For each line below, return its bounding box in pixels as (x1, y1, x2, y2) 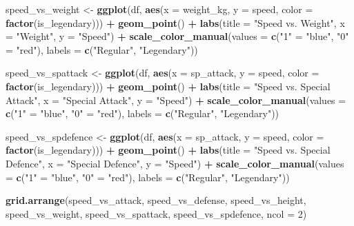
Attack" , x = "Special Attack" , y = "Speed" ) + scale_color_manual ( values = (6, 92, 346, 107)
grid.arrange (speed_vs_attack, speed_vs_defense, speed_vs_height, (6, 193, 306, 207)
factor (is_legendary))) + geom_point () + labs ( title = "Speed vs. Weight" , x (6, 15, 345, 30)
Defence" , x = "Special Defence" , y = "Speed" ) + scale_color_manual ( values (6, 156, 344, 170)
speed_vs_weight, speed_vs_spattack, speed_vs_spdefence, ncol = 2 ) (6, 206, 307, 220)
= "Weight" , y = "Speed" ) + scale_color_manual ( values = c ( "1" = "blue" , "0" (6, 29, 349, 43)
